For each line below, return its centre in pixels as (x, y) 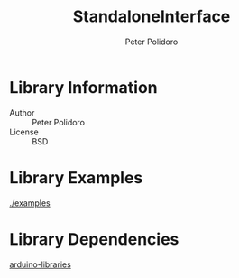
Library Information (83, 87)
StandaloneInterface (152, 17)
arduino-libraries (41, 264)
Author (22, 112)
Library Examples (76, 177)
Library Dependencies (94, 239)
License (24, 132)
